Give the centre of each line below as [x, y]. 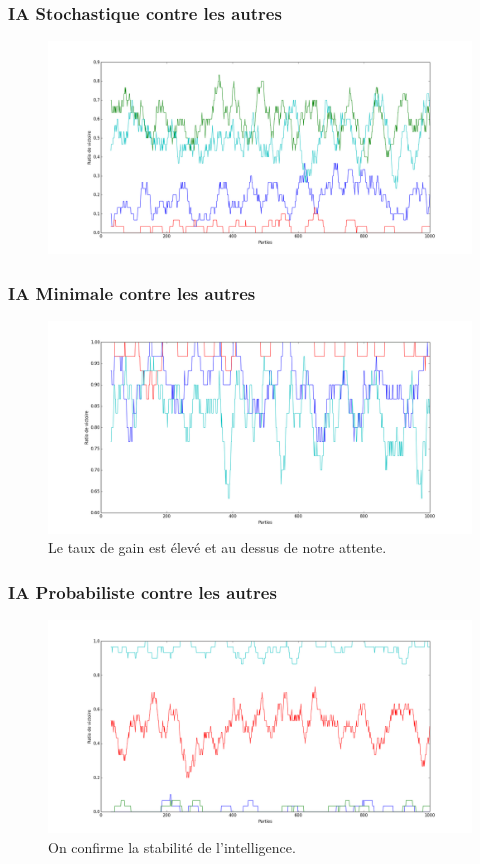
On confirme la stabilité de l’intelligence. [172, 846]
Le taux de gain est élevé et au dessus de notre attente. [217, 547]
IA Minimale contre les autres [132, 292]
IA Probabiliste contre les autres [142, 591]
